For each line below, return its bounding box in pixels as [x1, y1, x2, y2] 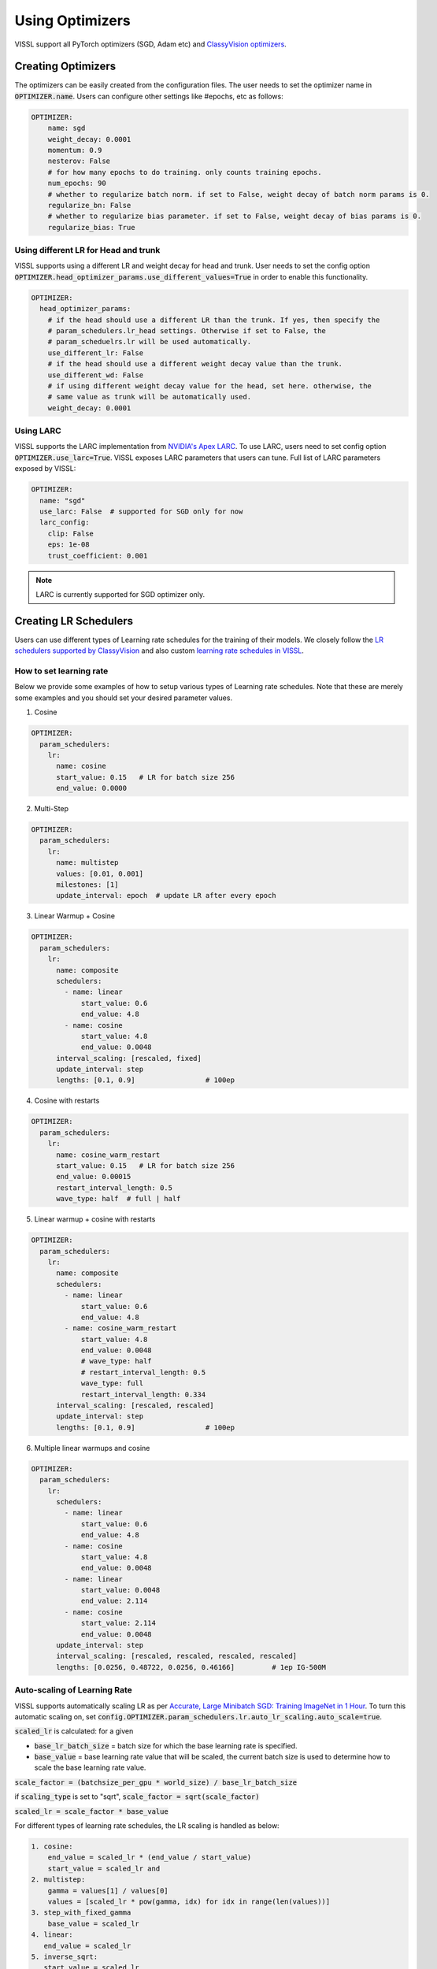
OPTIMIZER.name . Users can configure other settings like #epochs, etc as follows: [14, 91, 283, 101]
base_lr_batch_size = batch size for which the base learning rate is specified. [34, 1741, 298, 1750]
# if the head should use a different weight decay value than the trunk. [47, 359, 343, 369]
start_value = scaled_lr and [47, 1863, 161, 1873]
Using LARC [14, 425, 62, 436]
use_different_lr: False [47, 348, 144, 358]
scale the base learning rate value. [34, 1763, 146, 1772]
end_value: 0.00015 [56, 1172, 131, 1181]
